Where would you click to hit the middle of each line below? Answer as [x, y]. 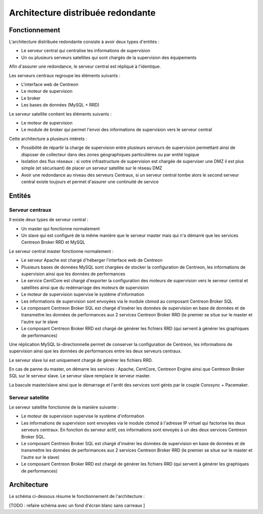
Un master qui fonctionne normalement [60, 228]
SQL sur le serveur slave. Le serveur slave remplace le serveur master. [80, 376]
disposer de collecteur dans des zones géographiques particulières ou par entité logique [110, 154]
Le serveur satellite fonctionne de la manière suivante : [64, 407]
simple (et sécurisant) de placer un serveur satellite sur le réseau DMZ [92, 168]
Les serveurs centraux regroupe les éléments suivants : [65, 75]
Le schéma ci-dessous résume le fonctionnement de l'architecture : [77, 496]
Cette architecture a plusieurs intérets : [48, 139]
